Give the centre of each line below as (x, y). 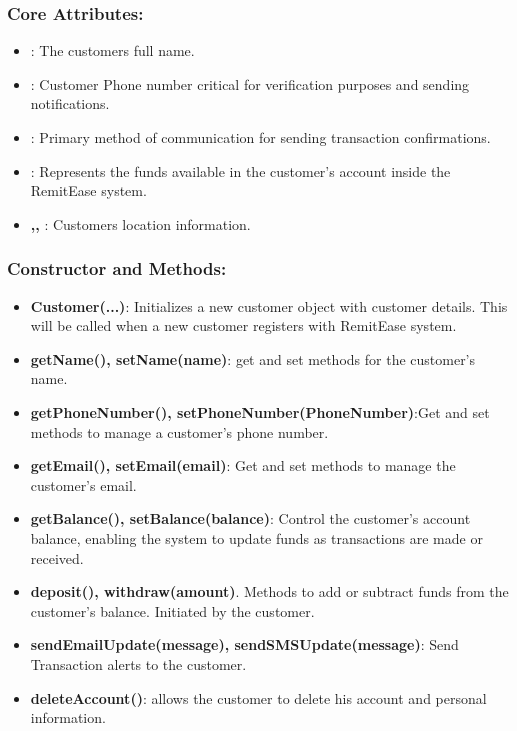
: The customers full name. (112, 50)
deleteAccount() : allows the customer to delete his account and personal (258, 697)
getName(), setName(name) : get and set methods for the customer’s (253, 358)
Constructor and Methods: (117, 268)
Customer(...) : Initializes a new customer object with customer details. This (269, 305)
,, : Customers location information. (140, 223)
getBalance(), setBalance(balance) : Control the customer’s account (250, 518)
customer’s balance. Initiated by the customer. (172, 610)
